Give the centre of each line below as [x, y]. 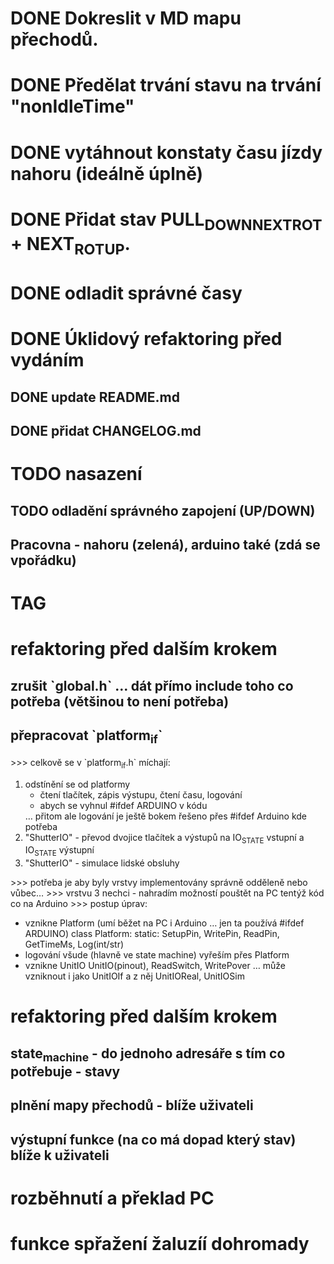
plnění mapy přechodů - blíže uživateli [132, 1105]
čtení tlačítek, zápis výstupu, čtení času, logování [141, 794]
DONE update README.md [95, 397]
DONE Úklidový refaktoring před [146, 339]
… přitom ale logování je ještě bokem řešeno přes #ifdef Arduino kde [166, 816]
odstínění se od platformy [77, 784]
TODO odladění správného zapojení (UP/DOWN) [163, 510]
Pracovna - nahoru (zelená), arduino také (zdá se [165, 545]
